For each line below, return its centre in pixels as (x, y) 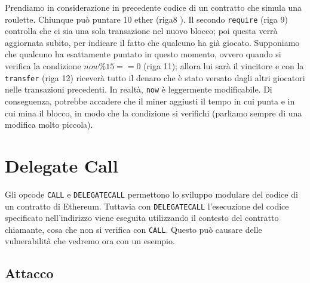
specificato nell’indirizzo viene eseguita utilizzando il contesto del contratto (142, 218)
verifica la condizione (43, 66)
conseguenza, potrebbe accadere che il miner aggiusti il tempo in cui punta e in (150, 101)
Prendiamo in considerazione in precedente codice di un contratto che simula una (154, 7)
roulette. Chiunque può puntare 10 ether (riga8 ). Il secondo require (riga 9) (146, 19)
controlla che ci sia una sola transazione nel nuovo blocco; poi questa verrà (141, 31)
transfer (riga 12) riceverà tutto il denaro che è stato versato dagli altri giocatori (155, 77)
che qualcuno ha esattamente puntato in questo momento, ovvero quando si (143, 54)
